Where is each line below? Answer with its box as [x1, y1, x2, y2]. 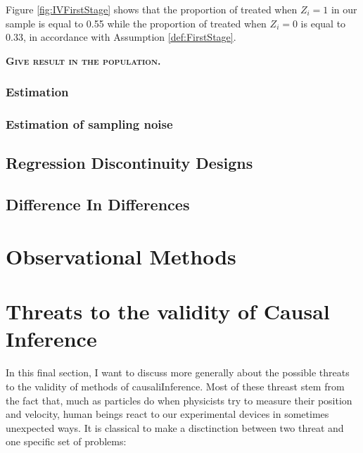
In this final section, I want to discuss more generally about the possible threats [6, 365, 350, 380]
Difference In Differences [6, 193, 190, 215]
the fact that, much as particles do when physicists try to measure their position [6, 393, 352, 407]
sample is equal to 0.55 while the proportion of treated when [6, 15, 267, 30]
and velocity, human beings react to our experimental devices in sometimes [6, 407, 329, 421]
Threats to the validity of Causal [6, 297, 330, 326]
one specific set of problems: [6, 434, 127, 449]
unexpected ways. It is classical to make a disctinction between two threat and [6, 420, 344, 435]
